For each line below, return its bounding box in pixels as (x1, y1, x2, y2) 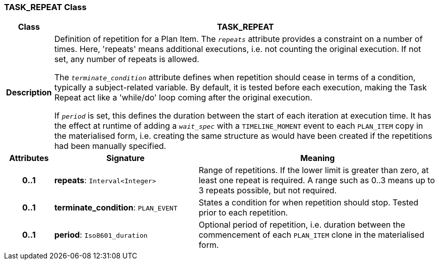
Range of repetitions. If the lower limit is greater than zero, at (198, 165, 429, 176)
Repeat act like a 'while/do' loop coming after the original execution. (54, 92, 312, 103)
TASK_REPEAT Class (4, 2, 87, 12)
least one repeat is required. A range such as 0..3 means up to (198, 175, 435, 186)
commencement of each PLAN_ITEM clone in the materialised (198, 230, 424, 240)
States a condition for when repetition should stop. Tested (198, 197, 419, 208)
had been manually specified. (54, 141, 167, 151)
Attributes (9, 153, 49, 164)
